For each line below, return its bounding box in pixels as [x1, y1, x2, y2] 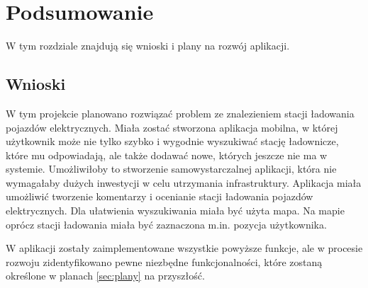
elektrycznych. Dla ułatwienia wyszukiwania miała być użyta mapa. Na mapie [6, 203, 345, 218]
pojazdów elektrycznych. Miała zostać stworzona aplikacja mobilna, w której [6, 120, 338, 134]
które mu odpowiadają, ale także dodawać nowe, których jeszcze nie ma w [6, 147, 328, 162]
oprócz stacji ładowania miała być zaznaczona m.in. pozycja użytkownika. [6, 217, 327, 231]
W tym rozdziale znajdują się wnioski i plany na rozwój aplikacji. [6, 38, 290, 53]
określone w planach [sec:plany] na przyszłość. [6, 268, 205, 283]
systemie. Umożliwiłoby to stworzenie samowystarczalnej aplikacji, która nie [6, 161, 337, 176]
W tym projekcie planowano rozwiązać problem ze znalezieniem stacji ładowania [6, 105, 355, 120]
